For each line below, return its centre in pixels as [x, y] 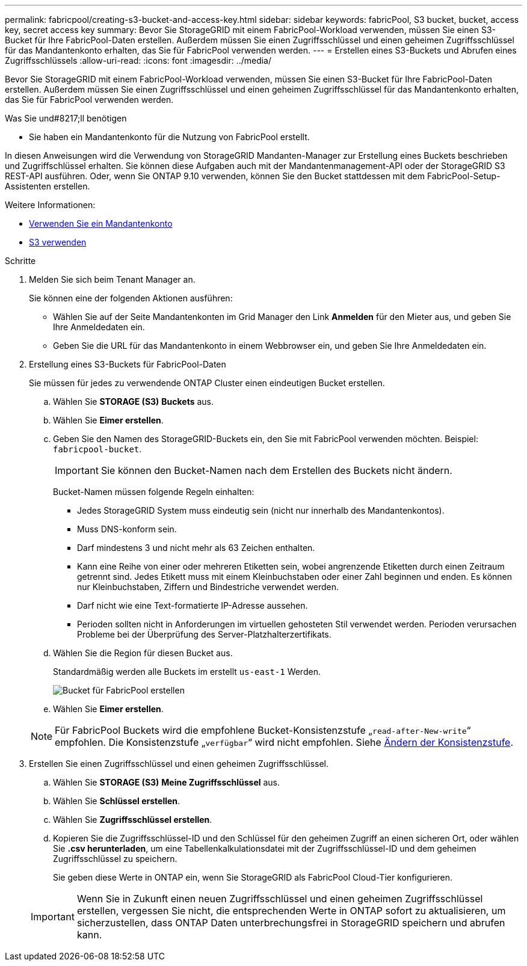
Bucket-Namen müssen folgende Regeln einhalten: [154, 492]
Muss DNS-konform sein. [127, 529]
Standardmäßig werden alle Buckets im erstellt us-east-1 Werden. [187, 672]
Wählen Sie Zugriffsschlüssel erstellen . [133, 820]
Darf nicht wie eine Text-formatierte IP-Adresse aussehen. [193, 605]
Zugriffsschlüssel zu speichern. [115, 859]
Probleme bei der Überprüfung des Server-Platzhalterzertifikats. [204, 634]
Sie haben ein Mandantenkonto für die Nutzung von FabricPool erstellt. [169, 137]
